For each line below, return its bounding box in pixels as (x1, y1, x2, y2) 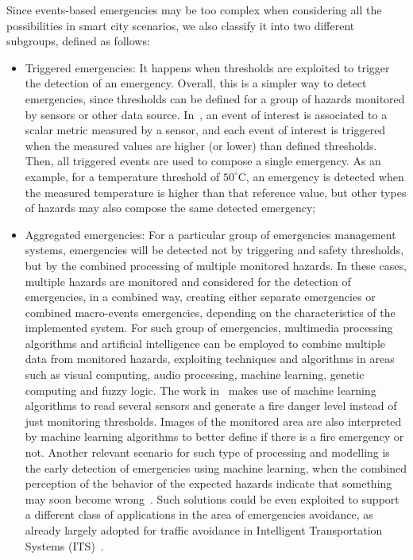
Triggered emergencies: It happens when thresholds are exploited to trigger (25, 59, 390, 75)
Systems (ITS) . (25, 537, 104, 554)
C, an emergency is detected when (237, 168, 404, 184)
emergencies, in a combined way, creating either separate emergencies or (25, 288, 376, 305)
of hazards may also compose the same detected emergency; (25, 199, 316, 216)
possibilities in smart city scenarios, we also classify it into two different (6, 17, 355, 33)
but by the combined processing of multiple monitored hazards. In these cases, (25, 257, 407, 273)
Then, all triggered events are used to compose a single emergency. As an (25, 153, 381, 169)
